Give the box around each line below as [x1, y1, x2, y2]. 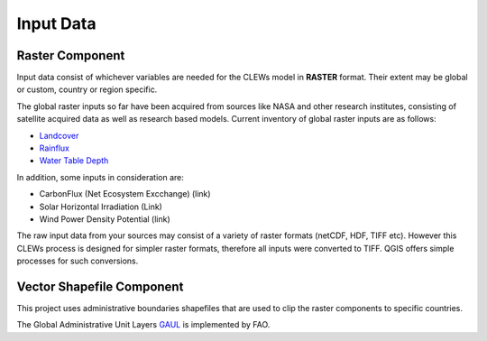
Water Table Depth [39, 155, 109, 166]
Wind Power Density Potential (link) [39, 213, 170, 225]
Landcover [39, 130, 79, 141]
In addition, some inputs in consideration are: [16, 171, 184, 182]
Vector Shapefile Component [16, 279, 184, 294]
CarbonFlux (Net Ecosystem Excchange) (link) [39, 189, 211, 199]
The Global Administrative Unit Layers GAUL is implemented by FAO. [16, 319, 271, 330]
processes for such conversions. [16, 255, 139, 266]
